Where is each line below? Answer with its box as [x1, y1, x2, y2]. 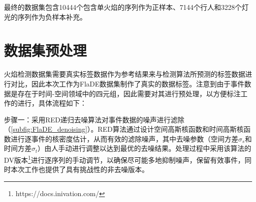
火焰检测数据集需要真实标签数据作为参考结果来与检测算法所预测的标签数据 [4, 69, 245, 79]
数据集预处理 [4, 40, 87, 60]
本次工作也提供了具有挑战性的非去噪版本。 [10, 164, 149, 174]
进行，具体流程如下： [17, 98, 87, 108]
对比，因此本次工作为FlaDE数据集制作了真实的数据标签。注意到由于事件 [10, 78, 245, 88]
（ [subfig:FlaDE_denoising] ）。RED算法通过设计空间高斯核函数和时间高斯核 [4, 124, 244, 134]
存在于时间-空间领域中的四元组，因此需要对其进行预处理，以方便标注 [17, 88, 241, 98]
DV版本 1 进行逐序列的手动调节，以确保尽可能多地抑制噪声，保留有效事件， [4, 153, 245, 165]
